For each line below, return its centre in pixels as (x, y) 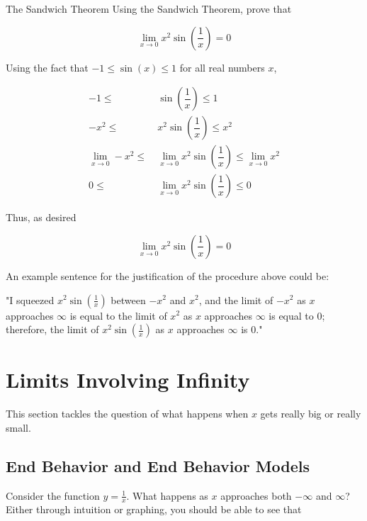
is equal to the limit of (118, 315)
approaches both (256, 495)
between (128, 299)
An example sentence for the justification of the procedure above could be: (168, 275)
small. (18, 427)
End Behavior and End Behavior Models (158, 465)
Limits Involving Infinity (128, 380)
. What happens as (167, 495)
